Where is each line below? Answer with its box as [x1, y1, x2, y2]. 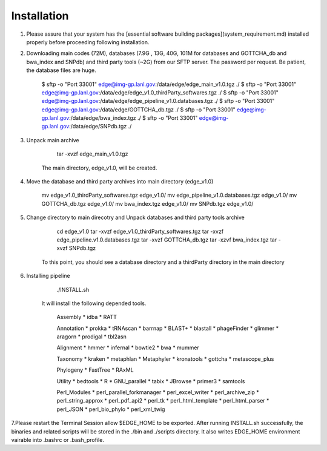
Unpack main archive [26, 136, 79, 143]
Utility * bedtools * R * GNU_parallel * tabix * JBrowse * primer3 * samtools [56, 377, 245, 384]
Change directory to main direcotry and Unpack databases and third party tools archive [26, 214, 245, 221]
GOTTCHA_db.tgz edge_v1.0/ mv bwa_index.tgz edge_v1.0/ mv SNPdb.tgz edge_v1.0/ [41, 200, 254, 207]
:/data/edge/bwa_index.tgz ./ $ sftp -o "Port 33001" [68, 114, 198, 122]
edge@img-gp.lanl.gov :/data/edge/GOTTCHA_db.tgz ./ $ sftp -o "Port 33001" [41, 106, 236, 113]
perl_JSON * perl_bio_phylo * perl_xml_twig [56, 406, 165, 413]
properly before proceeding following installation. [26, 38, 150, 45]
